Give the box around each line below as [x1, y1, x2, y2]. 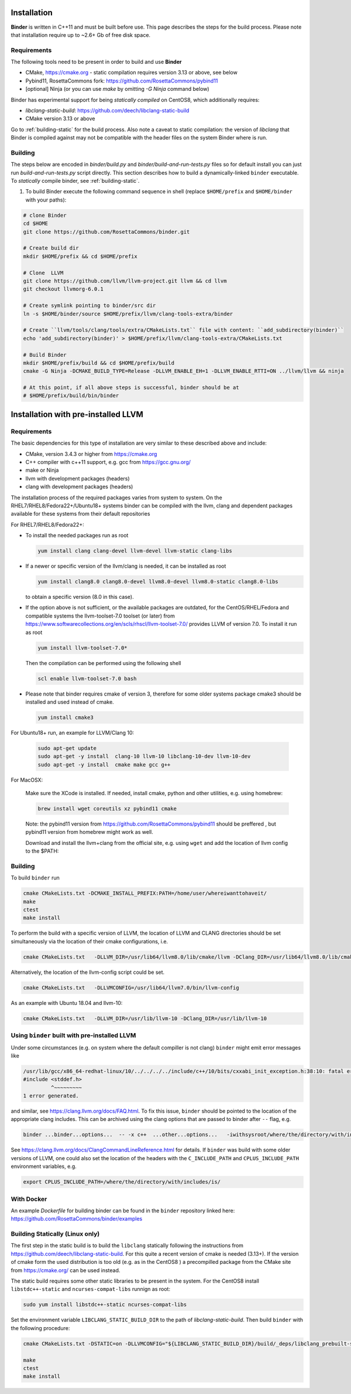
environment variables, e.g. [11, 1163, 77, 1170]
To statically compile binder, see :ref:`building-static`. [11, 178, 140, 185]
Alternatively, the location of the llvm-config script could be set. [11, 969, 165, 976]
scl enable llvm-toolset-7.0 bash [37, 675, 137, 682]
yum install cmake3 [37, 714, 94, 721]
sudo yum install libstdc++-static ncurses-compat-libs [23, 1301, 187, 1308]
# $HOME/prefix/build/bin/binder [23, 393, 119, 399]
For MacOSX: [11, 776, 43, 783]
